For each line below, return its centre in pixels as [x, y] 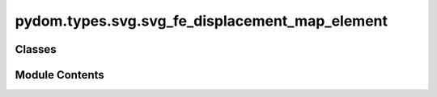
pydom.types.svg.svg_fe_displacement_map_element [202, 21]
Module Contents [59, 75]
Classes [36, 49]
